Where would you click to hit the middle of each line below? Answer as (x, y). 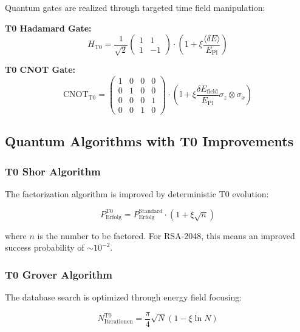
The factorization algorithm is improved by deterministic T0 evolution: (137, 193)
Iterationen (118, 321)
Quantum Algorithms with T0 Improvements (149, 141)
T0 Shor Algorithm (53, 171)
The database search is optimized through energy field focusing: (124, 296)
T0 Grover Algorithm (59, 274)
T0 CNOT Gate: (40, 69)
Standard (151, 212)
